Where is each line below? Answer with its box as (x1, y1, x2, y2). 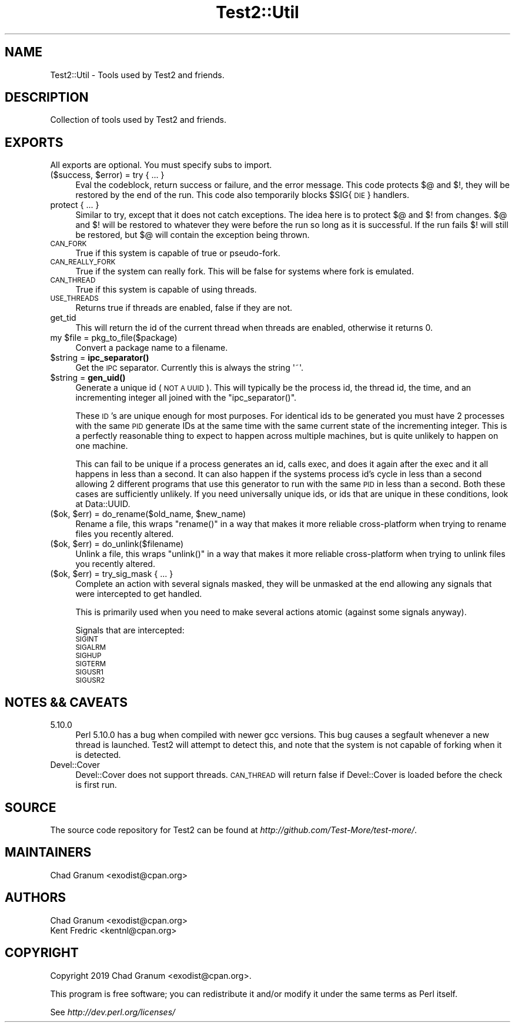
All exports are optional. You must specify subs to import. (50, 160, 272, 170)
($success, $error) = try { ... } (50, 170, 165, 180)
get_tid (50, 313, 76, 323)
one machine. (75, 441, 128, 451)
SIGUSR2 (75, 676, 105, 685)
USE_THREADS (50, 294, 99, 303)
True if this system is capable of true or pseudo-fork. (75, 248, 280, 259)
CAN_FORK (50, 240, 87, 249)
